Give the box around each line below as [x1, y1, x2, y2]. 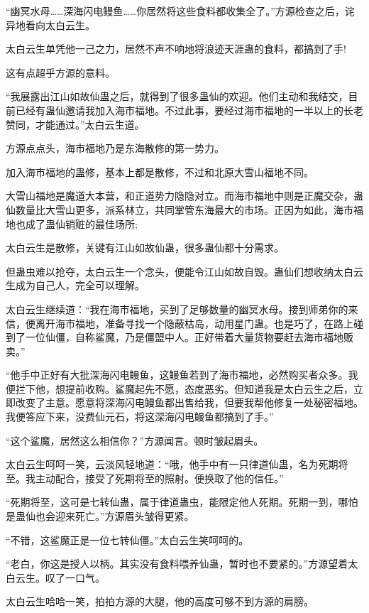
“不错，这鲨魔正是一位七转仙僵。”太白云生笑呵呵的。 [6, 532, 249, 547]
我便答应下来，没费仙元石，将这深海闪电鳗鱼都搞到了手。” [6, 409, 274, 424]
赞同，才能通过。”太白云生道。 [6, 116, 145, 131]
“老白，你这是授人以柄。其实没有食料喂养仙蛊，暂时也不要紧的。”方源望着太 [6, 556, 358, 571]
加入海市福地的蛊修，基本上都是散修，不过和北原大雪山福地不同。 [6, 164, 314, 179]
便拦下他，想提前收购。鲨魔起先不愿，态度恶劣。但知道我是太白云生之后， [6, 381, 353, 396]
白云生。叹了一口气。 [6, 570, 105, 585]
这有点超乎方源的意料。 [6, 65, 115, 80]
